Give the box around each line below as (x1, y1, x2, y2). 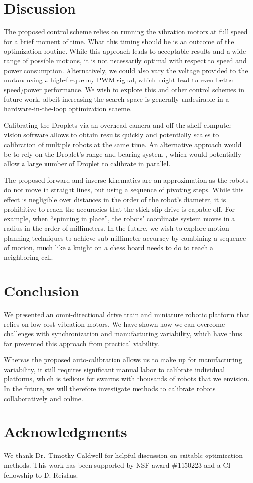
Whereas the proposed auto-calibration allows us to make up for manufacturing (4, 354, 242, 365)
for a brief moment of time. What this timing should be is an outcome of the (4, 36, 234, 46)
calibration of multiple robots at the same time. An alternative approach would (4, 139, 242, 149)
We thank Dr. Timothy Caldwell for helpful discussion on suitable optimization (4, 450, 243, 460)
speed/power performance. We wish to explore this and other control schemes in (4, 84, 244, 94)
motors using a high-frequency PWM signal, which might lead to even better (4, 75, 234, 85)
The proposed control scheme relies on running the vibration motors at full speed (4, 27, 248, 37)
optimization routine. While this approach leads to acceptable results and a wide (4, 46, 246, 56)
